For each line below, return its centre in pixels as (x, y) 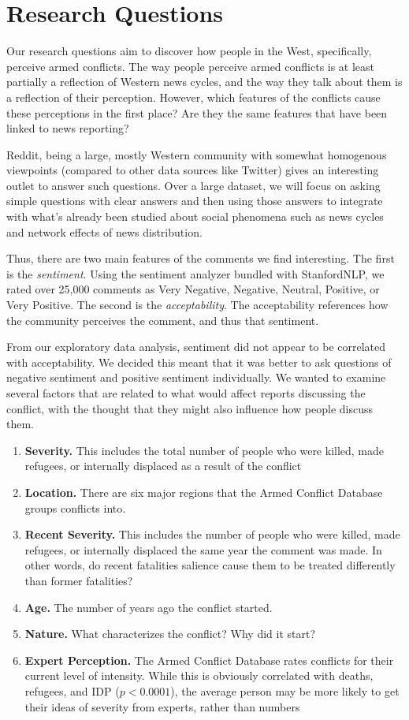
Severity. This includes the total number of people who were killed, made (204, 450)
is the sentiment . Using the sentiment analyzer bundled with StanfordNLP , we (195, 273)
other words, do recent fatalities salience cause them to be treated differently (210, 565)
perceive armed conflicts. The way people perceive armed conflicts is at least (191, 66)
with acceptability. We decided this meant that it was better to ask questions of (199, 362)
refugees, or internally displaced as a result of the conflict (163, 466)
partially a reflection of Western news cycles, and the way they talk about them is (204, 82)
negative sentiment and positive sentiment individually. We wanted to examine (196, 377)
